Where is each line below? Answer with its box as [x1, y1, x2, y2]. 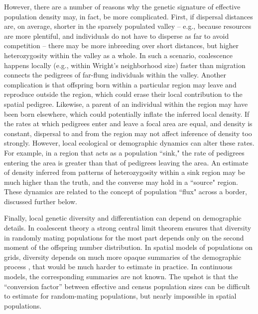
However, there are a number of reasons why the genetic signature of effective [4, 1, 241, 11]
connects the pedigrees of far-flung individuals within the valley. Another [4, 70, 227, 80]
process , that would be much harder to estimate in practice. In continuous [4, 261, 233, 272]
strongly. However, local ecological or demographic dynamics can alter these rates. [4, 138, 255, 148]
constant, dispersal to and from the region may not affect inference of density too [4, 128, 252, 138]
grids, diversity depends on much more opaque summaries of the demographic [4, 251, 242, 262]
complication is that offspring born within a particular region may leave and [4, 79, 237, 89]
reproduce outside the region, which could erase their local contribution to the [4, 89, 243, 99]
